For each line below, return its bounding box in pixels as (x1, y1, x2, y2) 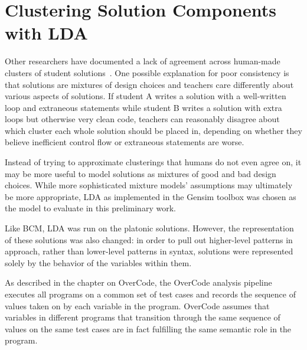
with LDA (5, 21, 88, 45)
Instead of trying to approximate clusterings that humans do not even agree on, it (5, 156, 302, 168)
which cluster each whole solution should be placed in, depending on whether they (5, 124, 302, 136)
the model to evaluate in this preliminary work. (5, 202, 176, 214)
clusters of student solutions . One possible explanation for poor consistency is (5, 66, 289, 78)
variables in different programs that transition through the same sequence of (5, 311, 280, 323)
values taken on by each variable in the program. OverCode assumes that (5, 299, 270, 312)
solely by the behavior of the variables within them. (5, 256, 192, 269)
